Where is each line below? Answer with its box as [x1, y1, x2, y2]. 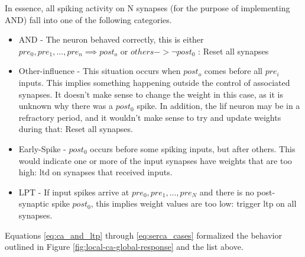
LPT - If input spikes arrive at [18, 185, 129, 198]
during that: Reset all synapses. [18, 123, 133, 135]
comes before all [204, 65, 262, 77]
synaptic [18, 197, 49, 210]
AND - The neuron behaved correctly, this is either [18, 33, 204, 46]
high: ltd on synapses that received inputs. [18, 166, 173, 178]
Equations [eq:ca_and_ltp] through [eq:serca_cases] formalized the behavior [5, 229, 282, 241]
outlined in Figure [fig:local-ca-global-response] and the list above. [5, 240, 244, 253]
